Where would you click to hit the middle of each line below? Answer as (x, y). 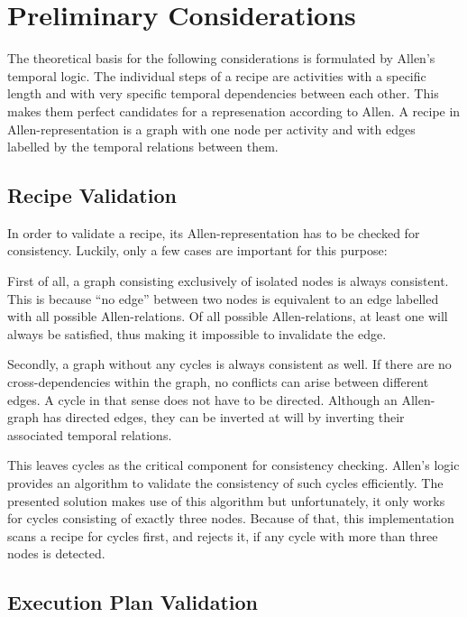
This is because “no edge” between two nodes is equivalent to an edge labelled (223, 298)
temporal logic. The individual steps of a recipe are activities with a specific (217, 75)
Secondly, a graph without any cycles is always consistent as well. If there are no (229, 364)
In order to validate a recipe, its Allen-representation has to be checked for (214, 232)
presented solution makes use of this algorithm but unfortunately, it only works (226, 500)
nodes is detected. (56, 553)
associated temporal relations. (90, 434)
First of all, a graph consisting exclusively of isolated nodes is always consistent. (228, 281)
